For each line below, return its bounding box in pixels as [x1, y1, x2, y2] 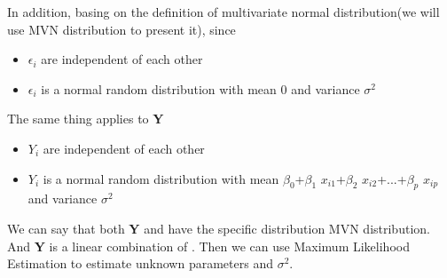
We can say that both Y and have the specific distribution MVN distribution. [7, 218, 430, 237]
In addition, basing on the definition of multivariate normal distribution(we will [7, 3, 440, 20]
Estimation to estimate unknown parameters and [7, 254, 273, 273]
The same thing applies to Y [7, 109, 164, 128]
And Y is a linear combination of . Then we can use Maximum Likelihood [7, 236, 410, 255]
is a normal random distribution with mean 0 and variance [41, 79, 360, 98]
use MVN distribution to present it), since [7, 20, 236, 38]
